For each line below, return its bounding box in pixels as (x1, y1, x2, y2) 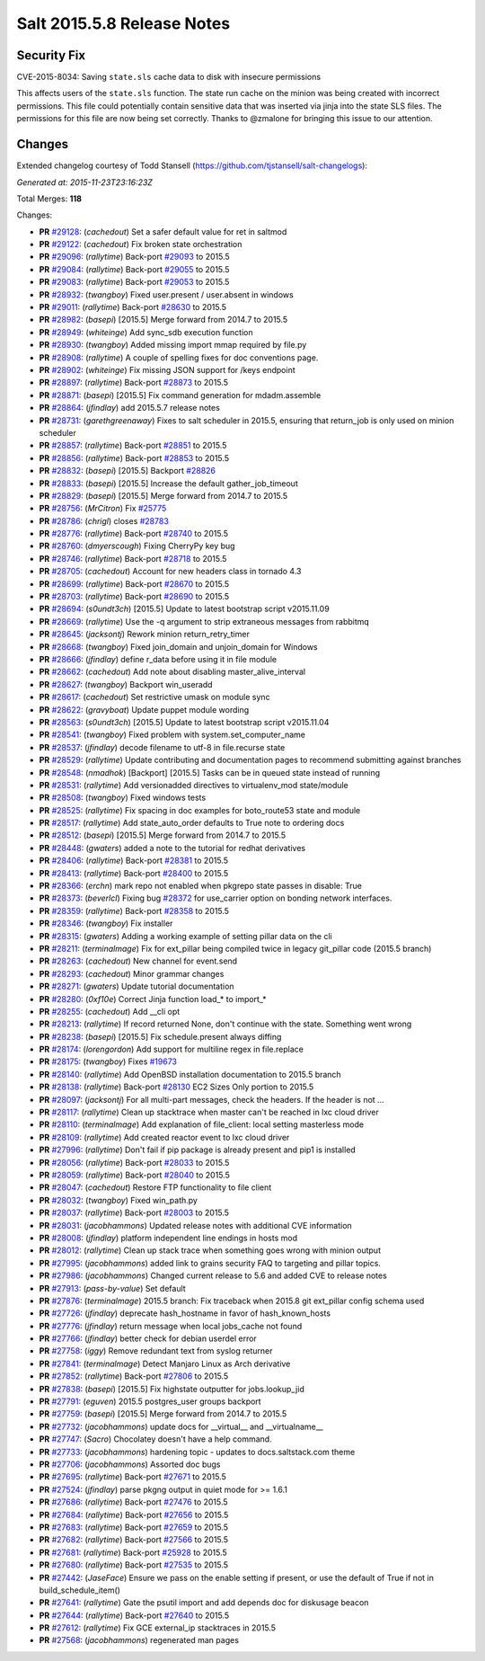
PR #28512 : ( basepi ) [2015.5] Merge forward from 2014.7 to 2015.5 (39, 830, 287, 840)
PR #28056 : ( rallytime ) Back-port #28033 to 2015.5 (39, 1157, 230, 1168)
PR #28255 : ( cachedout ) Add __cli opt (39, 1006, 181, 1017)
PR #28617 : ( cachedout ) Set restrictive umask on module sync (39, 692, 270, 703)
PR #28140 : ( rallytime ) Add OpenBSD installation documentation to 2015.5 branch (39, 1069, 341, 1079)
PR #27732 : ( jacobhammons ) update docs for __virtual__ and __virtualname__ (39, 1421, 323, 1432)
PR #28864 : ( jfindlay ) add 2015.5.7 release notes (39, 403, 220, 413)
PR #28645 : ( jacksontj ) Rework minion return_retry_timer (39, 629, 251, 640)
